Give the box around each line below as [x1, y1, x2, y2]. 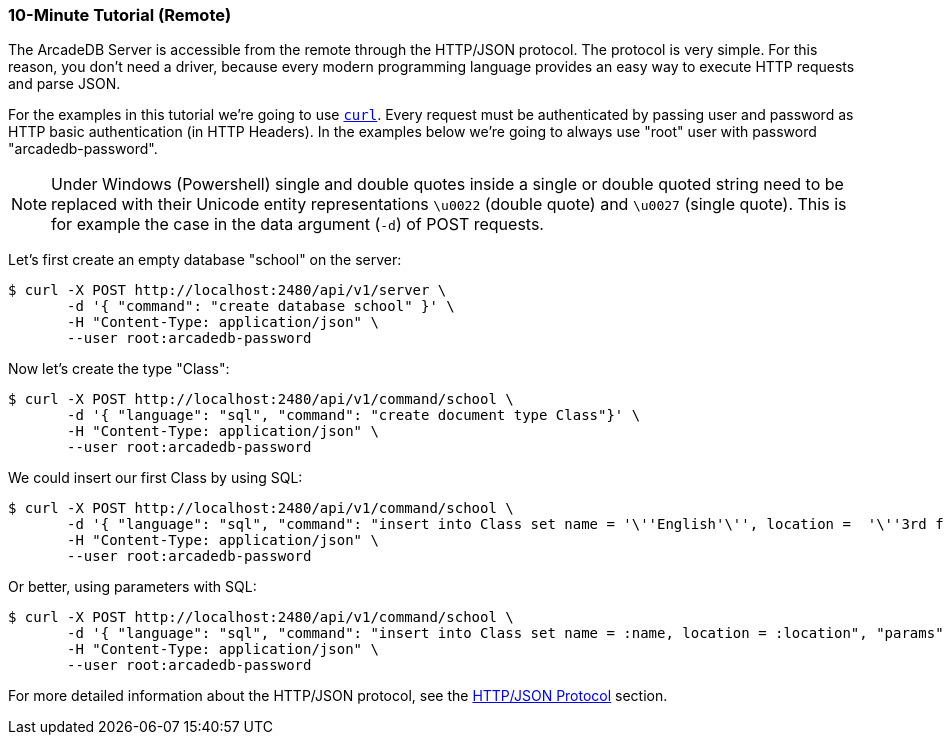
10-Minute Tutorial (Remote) [8, 5, 232, 25]
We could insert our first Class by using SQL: [8, 469, 303, 487]
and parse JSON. [8, 75, 121, 93]
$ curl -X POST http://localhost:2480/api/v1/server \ [8, 282, 447, 299]
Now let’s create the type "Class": [8, 360, 230, 378]
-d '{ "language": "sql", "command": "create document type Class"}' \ [67, 407, 641, 424]
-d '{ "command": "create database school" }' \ [67, 298, 455, 315]
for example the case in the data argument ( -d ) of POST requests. [51, 214, 544, 235]
